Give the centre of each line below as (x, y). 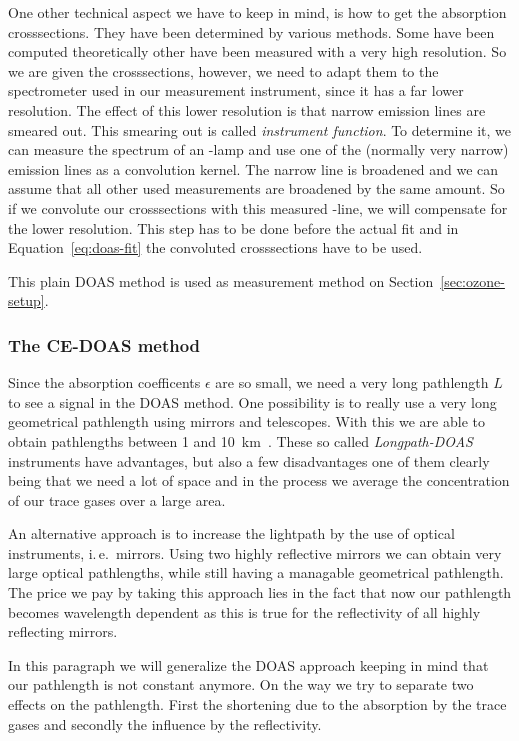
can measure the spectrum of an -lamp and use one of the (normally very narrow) (258, 149)
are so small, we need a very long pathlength (352, 382)
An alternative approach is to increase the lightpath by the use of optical (231, 533)
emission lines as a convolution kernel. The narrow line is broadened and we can (253, 168)
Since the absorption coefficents (104, 382)
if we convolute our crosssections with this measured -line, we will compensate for (258, 207)
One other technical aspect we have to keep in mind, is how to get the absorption (257, 12)
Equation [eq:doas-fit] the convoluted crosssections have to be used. (215, 247)
